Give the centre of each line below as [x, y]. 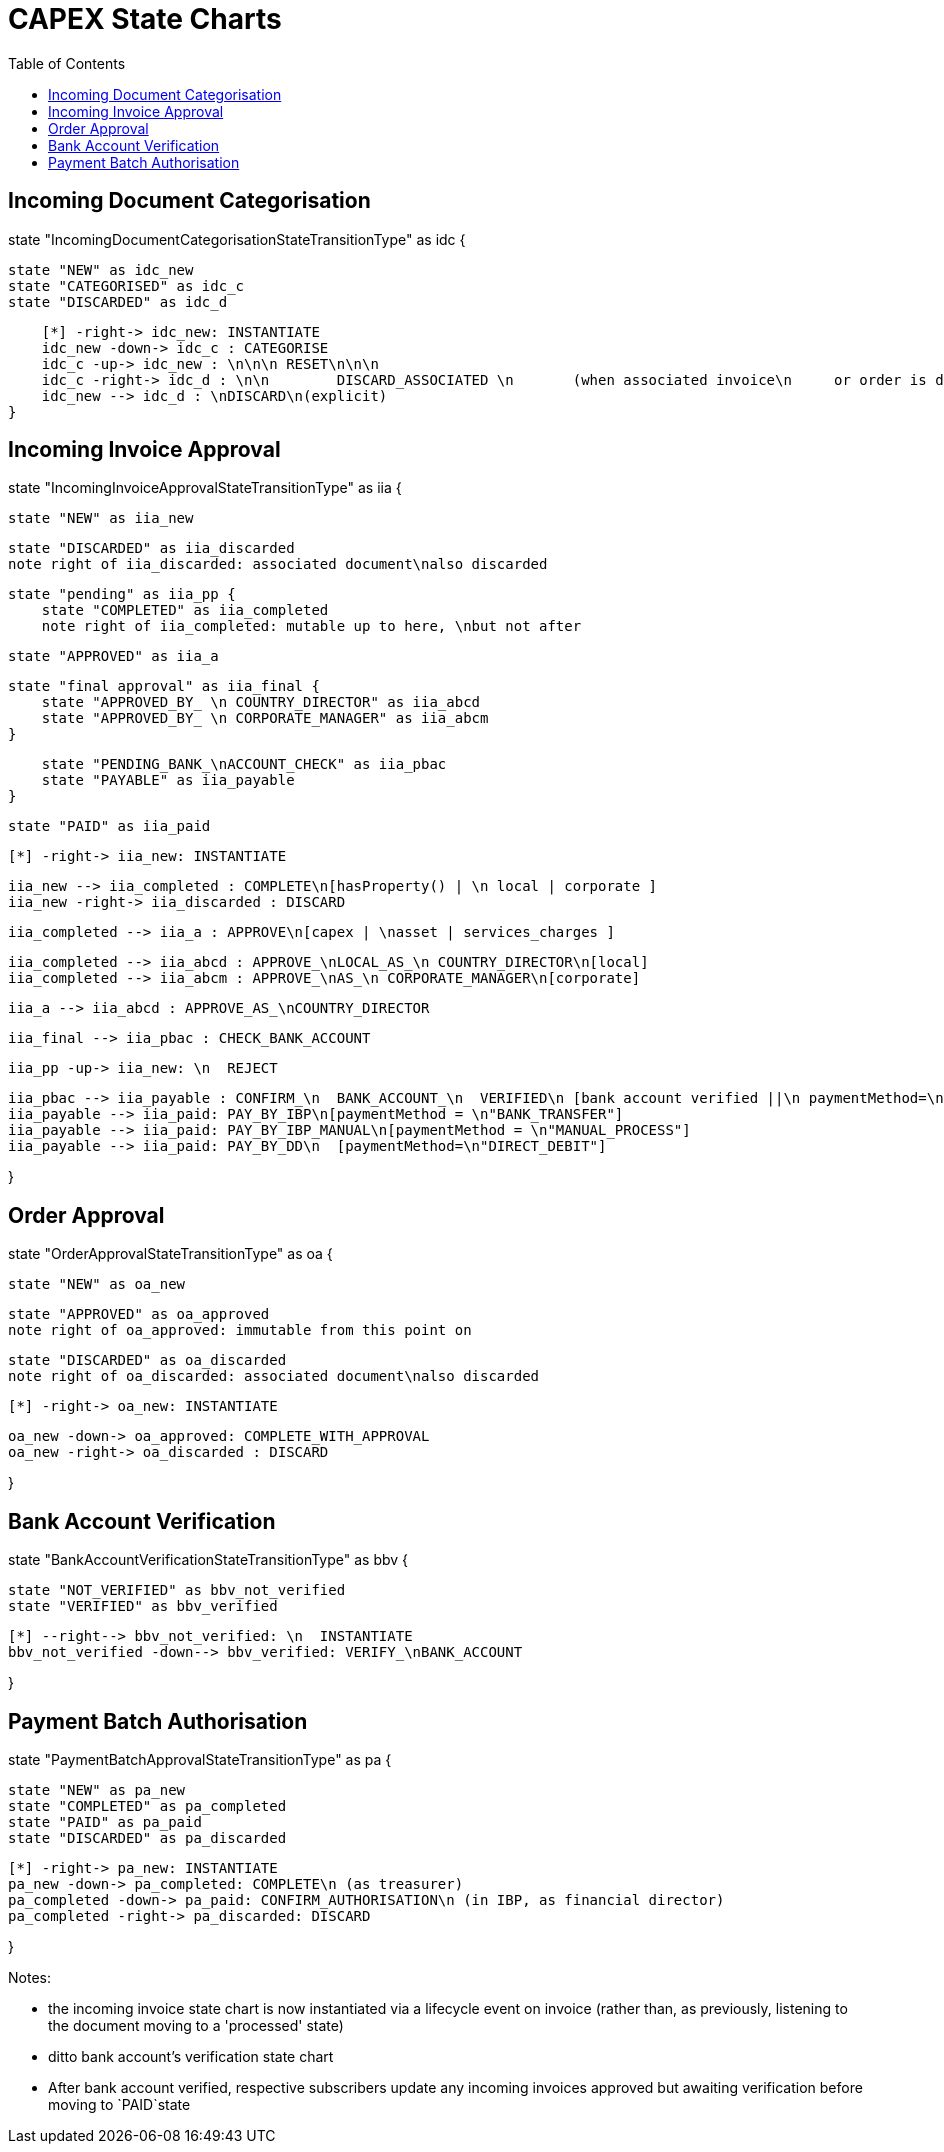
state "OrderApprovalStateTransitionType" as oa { [170, 1254]
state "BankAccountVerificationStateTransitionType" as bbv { [208, 1560]
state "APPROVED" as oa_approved [139, 1314]
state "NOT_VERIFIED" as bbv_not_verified [177, 1590]
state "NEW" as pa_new [97, 1789]
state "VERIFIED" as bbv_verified [143, 1606]
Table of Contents [67, 63]
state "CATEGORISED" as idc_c [126, 285]
